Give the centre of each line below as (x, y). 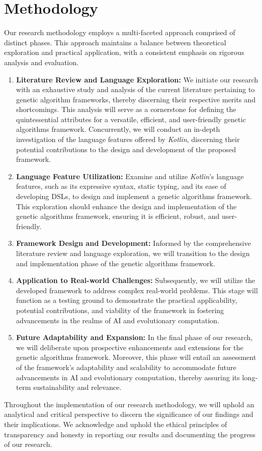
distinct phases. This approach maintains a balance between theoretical (115, 42)
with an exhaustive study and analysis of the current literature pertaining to (135, 89)
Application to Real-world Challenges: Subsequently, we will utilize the (136, 280)
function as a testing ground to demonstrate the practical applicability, (127, 300)
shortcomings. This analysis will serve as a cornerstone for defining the (126, 109)
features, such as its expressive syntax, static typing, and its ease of (121, 186)
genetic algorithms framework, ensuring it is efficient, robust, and (118, 216)
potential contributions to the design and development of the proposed (126, 149)
